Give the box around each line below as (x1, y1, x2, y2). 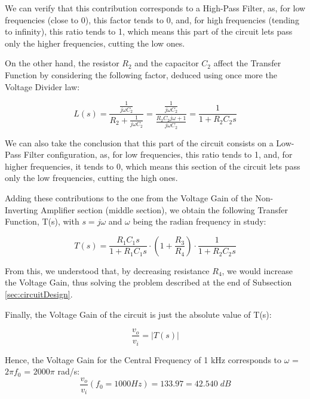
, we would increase (222, 264, 293, 277)
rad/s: (57, 365, 80, 377)
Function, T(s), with (5, 215, 79, 228)
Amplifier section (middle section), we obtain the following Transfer (40, 203, 288, 216)
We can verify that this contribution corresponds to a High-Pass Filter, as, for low (5, 2, 306, 14)
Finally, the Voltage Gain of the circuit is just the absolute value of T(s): (5, 308, 272, 320)
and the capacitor (134, 57, 199, 69)
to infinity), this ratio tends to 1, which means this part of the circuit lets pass (5, 25, 293, 38)
